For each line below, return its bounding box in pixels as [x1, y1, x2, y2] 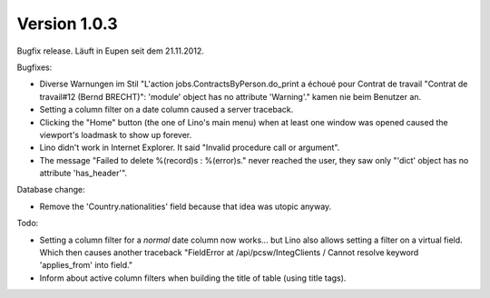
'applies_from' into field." [39, 260, 133, 271]
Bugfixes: [16, 62, 53, 73]
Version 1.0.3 [16, 14, 118, 34]
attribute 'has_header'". [39, 168, 127, 179]
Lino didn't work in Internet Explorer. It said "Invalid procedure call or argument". [39, 142, 340, 154]
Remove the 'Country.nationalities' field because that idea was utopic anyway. [39, 201, 332, 212]
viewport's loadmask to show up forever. [39, 129, 192, 140]
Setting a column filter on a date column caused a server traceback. [39, 104, 294, 115]
